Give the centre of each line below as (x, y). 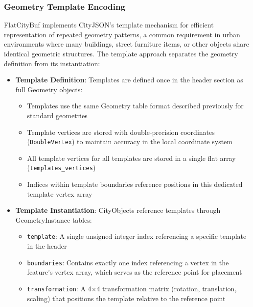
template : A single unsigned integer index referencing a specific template (137, 236)
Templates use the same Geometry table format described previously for (135, 106)
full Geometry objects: (49, 89)
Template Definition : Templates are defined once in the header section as (129, 80)
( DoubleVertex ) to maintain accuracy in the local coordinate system (130, 141)
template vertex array (60, 193)
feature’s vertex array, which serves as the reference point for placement (135, 272)
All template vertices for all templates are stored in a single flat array (131, 158)
